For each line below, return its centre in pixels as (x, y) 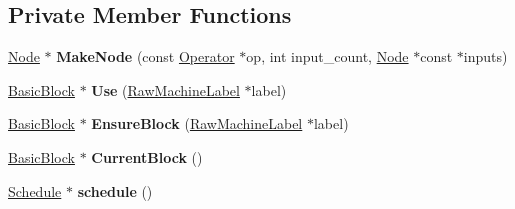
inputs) (485, 56)
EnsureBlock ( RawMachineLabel (197, 123)
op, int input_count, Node (327, 56)
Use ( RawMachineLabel (165, 89)
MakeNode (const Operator (145, 56)
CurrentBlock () (147, 156)
